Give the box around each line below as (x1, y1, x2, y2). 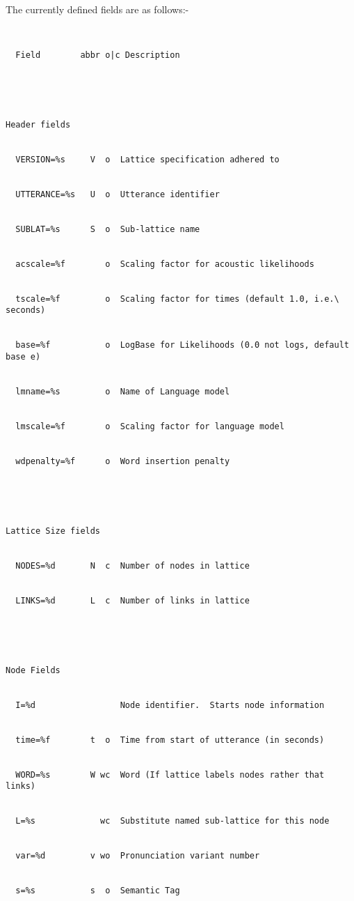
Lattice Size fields (6, 525, 101, 536)
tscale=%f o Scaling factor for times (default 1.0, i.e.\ (15, 293, 339, 304)
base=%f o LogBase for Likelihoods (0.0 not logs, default (15, 340, 349, 351)
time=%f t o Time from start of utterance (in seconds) (15, 734, 325, 745)
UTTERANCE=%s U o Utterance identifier (15, 189, 220, 199)
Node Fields (6, 665, 61, 675)
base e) (6, 351, 41, 362)
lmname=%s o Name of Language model (15, 386, 230, 396)
